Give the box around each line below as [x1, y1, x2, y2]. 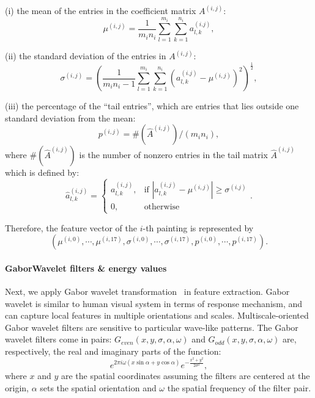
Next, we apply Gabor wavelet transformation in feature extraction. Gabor [5, 284, 290, 297]
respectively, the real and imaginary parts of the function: [5, 344, 221, 357]
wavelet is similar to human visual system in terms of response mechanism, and [5, 297, 303, 309]
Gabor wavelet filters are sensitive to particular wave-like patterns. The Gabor [5, 320, 298, 333]
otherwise [144, 203, 180, 212]
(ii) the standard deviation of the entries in [5, 49, 166, 62]
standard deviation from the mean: [5, 111, 136, 124]
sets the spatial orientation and [40, 381, 157, 394]
